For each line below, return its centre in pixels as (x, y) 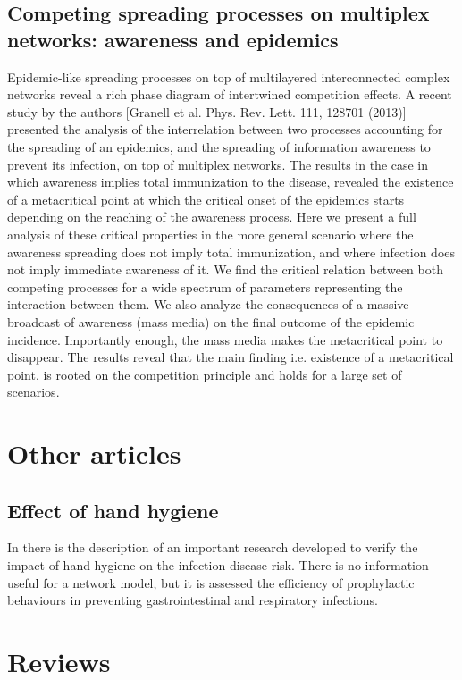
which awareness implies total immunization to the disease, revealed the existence (231, 182)
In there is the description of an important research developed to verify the (213, 547)
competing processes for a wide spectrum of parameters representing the (205, 286)
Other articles (94, 453)
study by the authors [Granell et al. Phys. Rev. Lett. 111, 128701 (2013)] (207, 111)
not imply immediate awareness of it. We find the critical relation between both (225, 269)
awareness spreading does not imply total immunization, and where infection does (231, 252)
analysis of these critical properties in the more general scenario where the (210, 234)
